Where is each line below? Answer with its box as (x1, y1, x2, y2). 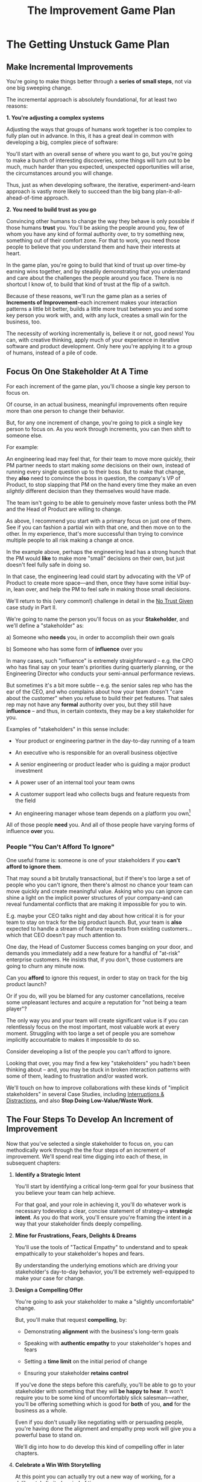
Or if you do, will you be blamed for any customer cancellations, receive (6, 992, 185, 999)
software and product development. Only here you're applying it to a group (6, 343, 192, 349)
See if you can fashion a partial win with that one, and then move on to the (6, 524, 191, 531)
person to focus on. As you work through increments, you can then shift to (6, 425, 191, 432)
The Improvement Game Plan (27, 4, 176, 18)
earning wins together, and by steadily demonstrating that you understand (6, 268, 191, 275)
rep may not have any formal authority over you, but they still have (6, 701, 172, 708)
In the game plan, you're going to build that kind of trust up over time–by (6, 261, 186, 268)
